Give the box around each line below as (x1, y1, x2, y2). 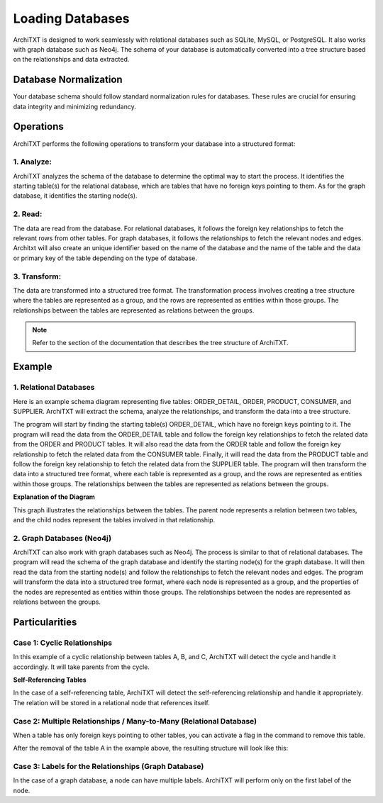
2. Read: (13, 209, 43, 219)
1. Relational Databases (13, 383, 95, 393)
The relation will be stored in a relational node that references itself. (13, 698, 211, 707)
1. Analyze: (13, 157, 52, 167)
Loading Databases (13, 11, 130, 26)
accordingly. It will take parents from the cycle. (13, 663, 150, 671)
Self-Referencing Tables (13, 675, 87, 684)
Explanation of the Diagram (13, 493, 96, 501)
